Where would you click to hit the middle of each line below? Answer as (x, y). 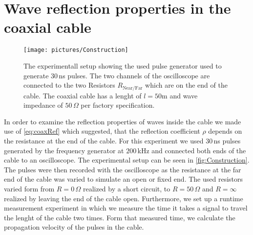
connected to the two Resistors (69, 85)
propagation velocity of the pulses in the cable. (74, 227)
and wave (184, 95)
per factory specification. (118, 105)
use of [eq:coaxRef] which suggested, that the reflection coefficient (102, 131)
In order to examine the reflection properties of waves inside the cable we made (123, 121)
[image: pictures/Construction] (76, 50)
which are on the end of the (186, 85)
